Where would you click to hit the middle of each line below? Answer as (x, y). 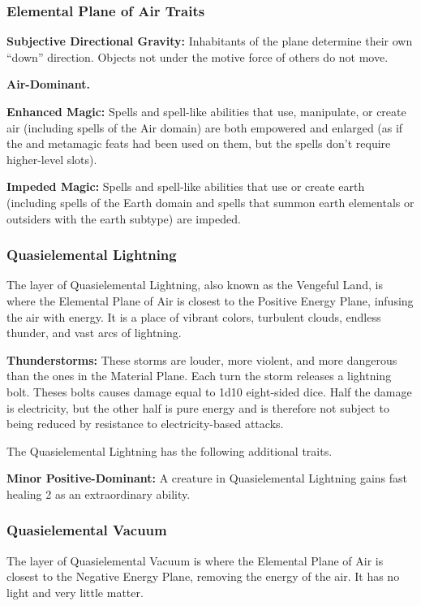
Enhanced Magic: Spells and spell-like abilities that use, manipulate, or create (206, 111)
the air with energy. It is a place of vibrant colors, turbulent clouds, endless (194, 316)
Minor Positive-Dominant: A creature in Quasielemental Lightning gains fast (207, 478)
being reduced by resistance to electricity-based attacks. (145, 424)
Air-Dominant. (48, 84)
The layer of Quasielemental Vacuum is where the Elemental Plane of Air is (195, 560)
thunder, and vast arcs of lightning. (94, 333)
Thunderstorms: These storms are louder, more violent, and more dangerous (202, 359)
